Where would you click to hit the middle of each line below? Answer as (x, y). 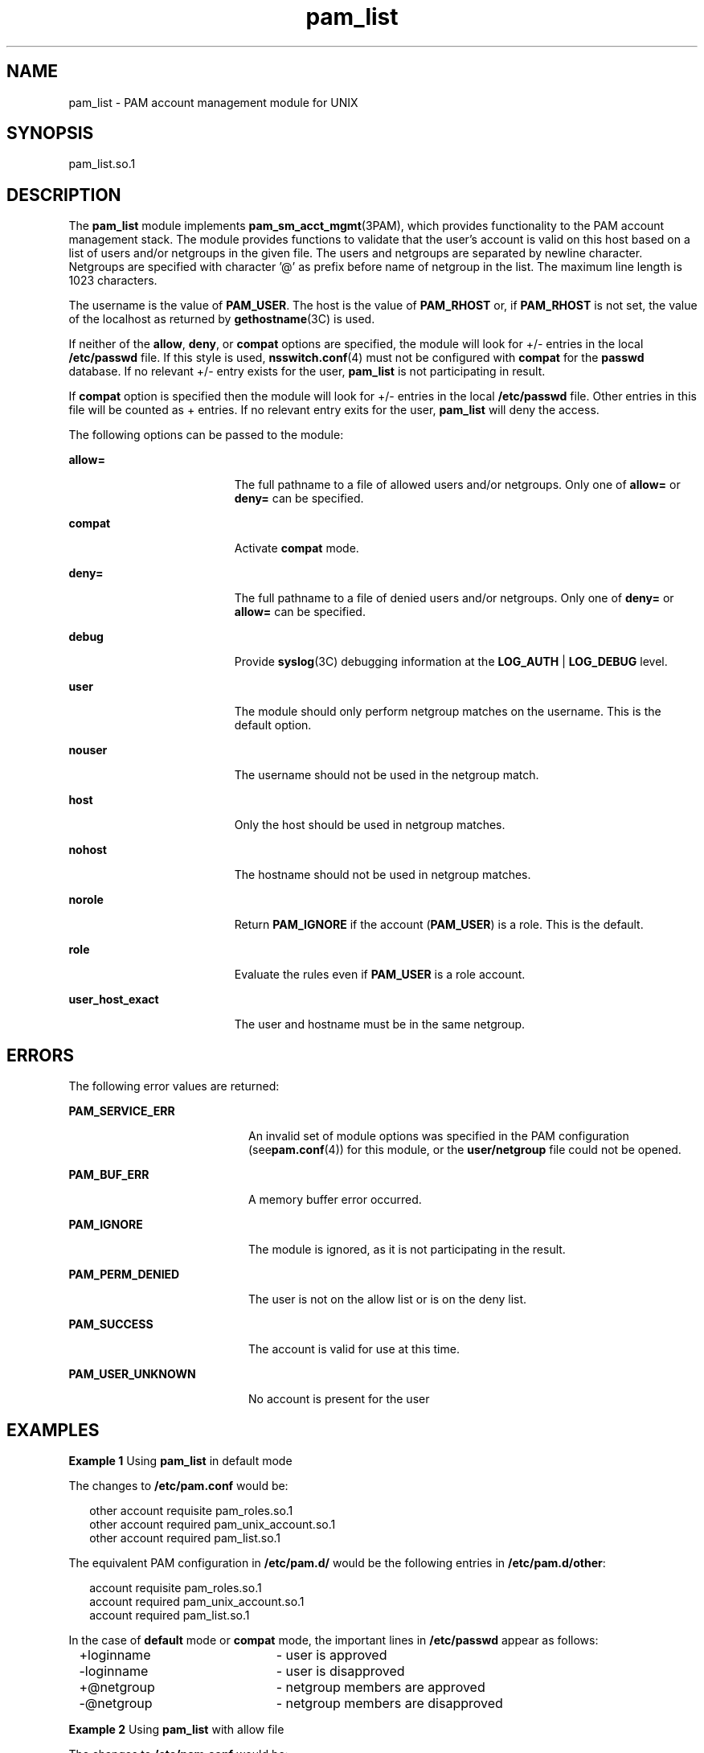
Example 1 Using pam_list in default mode (180, 1460)
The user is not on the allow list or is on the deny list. (388, 1299)
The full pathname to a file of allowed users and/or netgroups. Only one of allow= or (457, 485)
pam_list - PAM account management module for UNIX (213, 102)
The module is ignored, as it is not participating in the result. (407, 1250)
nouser (88, 750)
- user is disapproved (340, 1671)
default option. (273, 725)
